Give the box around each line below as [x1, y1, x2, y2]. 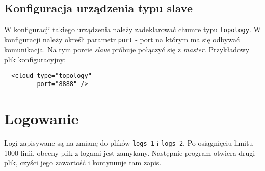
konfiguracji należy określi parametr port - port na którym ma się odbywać [4, 34, 240, 44]
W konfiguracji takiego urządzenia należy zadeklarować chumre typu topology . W [4, 24, 261, 35]
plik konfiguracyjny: [4, 54, 66, 65]
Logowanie [4, 108, 79, 129]
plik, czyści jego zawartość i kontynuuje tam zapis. [4, 157, 162, 168]
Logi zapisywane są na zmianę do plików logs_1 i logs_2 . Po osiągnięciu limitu [4, 137, 253, 148]
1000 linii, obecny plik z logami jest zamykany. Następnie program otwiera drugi [4, 147, 255, 158]
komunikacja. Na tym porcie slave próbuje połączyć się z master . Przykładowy [4, 44, 250, 54]
